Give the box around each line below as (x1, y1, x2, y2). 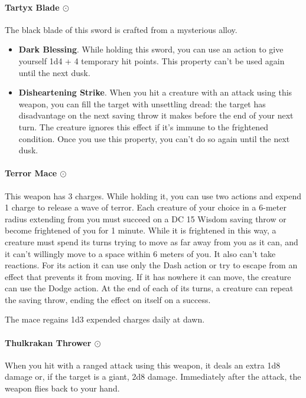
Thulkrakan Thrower (5, 336, 92, 348)
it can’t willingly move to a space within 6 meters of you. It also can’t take (5, 247, 276, 259)
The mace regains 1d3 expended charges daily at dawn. (5, 313, 205, 325)
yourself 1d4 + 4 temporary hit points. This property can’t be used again (18, 54, 285, 67)
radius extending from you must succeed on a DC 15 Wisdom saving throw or (5, 212, 287, 225)
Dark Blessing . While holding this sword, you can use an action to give (18, 43, 284, 55)
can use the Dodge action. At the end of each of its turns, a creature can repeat (5, 282, 294, 294)
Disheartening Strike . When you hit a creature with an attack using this (18, 86, 292, 98)
